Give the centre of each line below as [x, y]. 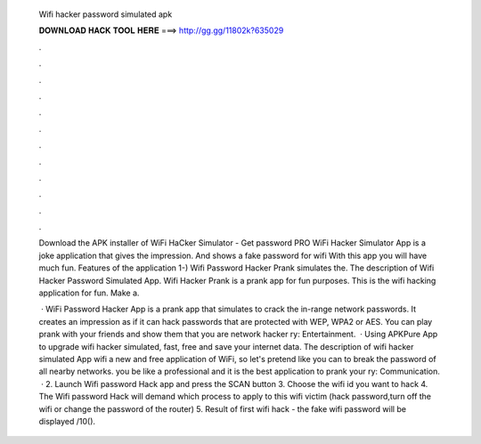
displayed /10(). [67, 421]
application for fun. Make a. [89, 293]
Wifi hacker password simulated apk [106, 14]
